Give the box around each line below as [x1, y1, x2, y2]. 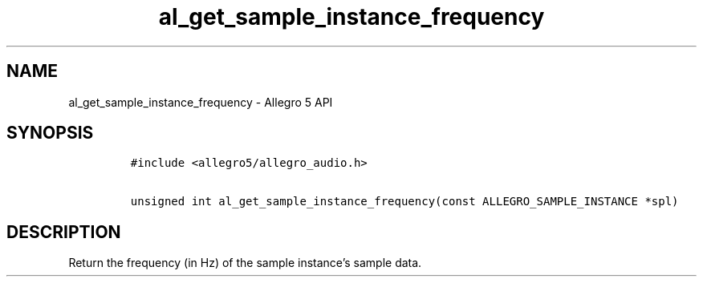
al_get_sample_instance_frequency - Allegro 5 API [68, 95, 333, 109]
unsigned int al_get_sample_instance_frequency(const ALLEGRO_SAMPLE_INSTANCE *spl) [130, 195, 679, 208]
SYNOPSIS [6, 123, 94, 144]
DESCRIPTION [6, 221, 121, 242]
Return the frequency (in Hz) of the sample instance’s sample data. [68, 256, 422, 270]
